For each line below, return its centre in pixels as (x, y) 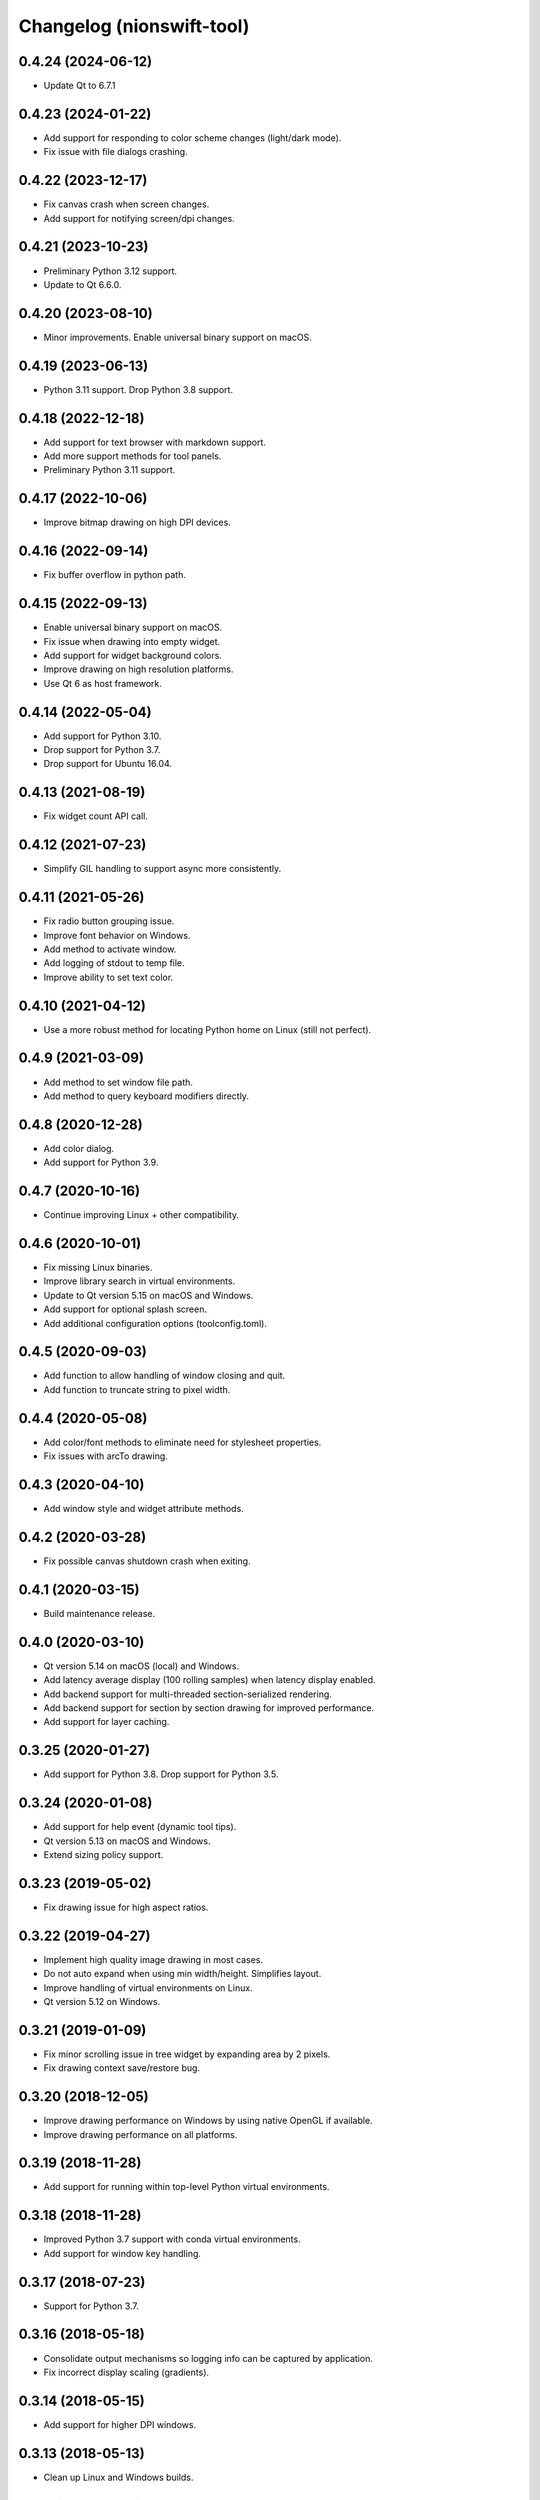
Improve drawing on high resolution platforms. (138, 669)
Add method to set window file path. (118, 1082)
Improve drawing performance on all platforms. (140, 2134)
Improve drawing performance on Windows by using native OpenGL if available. (208, 2121)
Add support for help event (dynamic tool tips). (140, 1827)
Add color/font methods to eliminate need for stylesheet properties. (182, 1442)
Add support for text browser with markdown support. (155, 442)
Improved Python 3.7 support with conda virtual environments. (172, 2239)
